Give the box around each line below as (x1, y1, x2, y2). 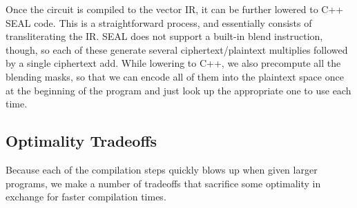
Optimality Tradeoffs (6, 130, 157, 152)
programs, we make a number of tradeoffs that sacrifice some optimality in (6, 176, 321, 190)
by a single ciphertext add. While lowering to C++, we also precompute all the (6, 56, 341, 70)
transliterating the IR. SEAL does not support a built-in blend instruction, (6, 29, 323, 43)
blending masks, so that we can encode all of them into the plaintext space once (6, 69, 344, 83)
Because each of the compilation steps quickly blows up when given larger (6, 162, 318, 176)
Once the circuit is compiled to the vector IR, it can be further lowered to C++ (6, 2, 344, 16)
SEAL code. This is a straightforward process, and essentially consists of (6, 15, 312, 30)
